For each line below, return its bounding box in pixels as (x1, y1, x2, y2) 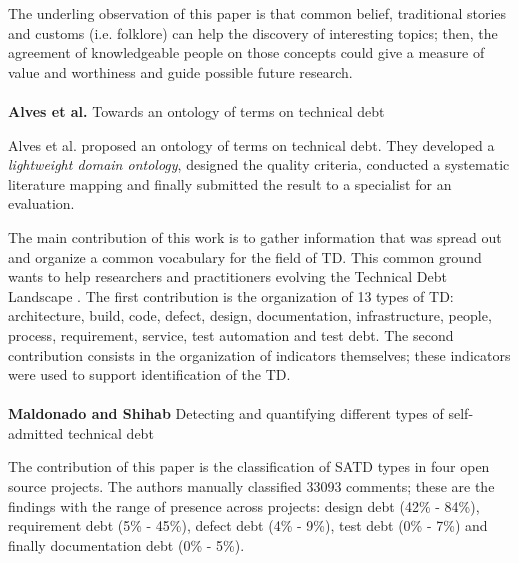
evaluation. (8, 193, 75, 214)
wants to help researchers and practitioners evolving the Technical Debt (8, 266, 447, 287)
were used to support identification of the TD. (8, 364, 291, 385)
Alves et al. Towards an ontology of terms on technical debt (8, 100, 385, 121)
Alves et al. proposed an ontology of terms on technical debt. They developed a (8, 134, 495, 155)
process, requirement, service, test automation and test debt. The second (8, 324, 454, 345)
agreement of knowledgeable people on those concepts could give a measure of (8, 42, 485, 63)
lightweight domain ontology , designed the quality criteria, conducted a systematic (8, 154, 510, 175)
